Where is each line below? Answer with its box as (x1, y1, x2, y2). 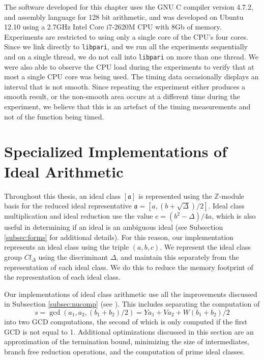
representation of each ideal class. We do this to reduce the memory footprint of (4, 261, 253, 272)
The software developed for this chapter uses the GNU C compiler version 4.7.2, (4, 2, 253, 12)
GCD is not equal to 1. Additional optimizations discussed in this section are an (4, 326, 254, 337)
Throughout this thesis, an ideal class (4, 190, 121, 201)
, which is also (212, 211, 256, 221)
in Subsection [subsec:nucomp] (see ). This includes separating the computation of (4, 298, 260, 309)
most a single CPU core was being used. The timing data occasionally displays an (4, 71, 259, 82)
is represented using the (138, 190, 212, 201)
